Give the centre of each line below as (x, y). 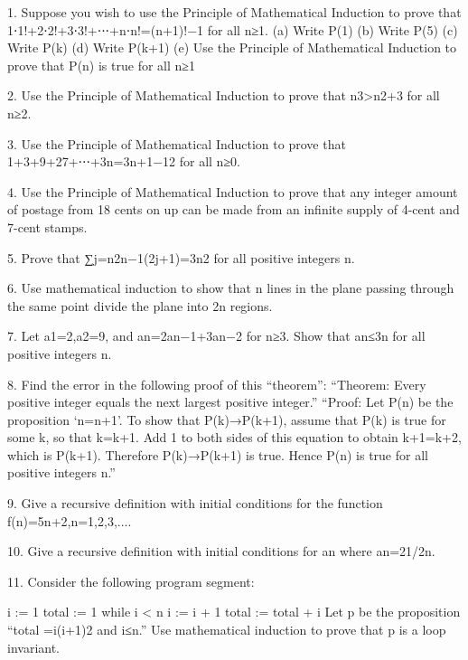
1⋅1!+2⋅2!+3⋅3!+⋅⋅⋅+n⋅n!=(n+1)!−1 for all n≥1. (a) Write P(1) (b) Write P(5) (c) (233, 29)
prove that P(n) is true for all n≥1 (101, 65)
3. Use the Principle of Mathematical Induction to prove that (177, 143)
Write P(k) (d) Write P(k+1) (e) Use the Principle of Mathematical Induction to (232, 47)
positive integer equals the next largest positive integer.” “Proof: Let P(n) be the (230, 402)
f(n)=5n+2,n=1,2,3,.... (70, 520)
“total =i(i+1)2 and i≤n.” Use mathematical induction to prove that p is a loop (227, 630)
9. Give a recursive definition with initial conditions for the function (195, 503)
